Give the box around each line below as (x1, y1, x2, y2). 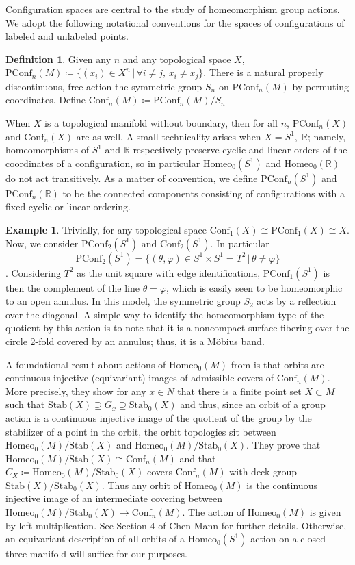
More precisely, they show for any (5, 384, 146, 398)
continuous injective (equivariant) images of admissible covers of (5, 371, 274, 385)
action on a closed (250, 531, 326, 546)
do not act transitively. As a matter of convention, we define (5, 171, 258, 185)
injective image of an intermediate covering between (5, 491, 222, 505)
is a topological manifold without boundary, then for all (44, 116, 278, 130)
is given (309, 505, 341, 519)
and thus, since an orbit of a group (180, 397, 326, 412)
